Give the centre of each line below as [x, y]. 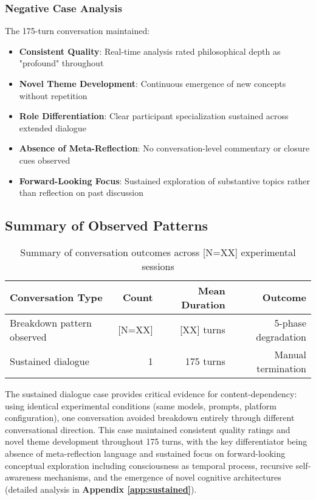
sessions [158, 266]
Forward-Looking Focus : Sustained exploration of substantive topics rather [165, 180]
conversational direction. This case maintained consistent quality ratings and [148, 429]
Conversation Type [56, 297]
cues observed [45, 160]
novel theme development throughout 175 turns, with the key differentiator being [156, 441]
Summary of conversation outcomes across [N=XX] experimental [158, 252]
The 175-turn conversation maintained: [77, 31]
